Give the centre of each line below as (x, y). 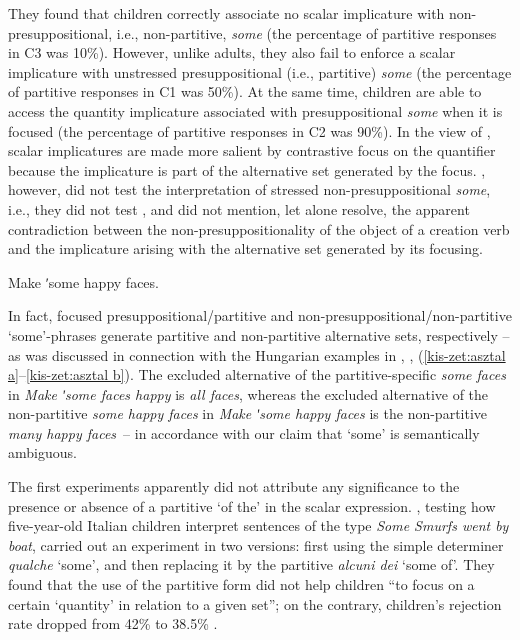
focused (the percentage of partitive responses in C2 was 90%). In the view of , (249, 130)
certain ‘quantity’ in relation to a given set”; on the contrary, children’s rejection (255, 603)
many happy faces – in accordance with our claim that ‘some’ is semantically (244, 432)
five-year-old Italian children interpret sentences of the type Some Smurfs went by (258, 525)
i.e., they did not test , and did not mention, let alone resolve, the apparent (239, 208)
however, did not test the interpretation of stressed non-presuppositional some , (249, 189)
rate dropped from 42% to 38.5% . (113, 623)
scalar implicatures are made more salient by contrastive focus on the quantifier (252, 150)
